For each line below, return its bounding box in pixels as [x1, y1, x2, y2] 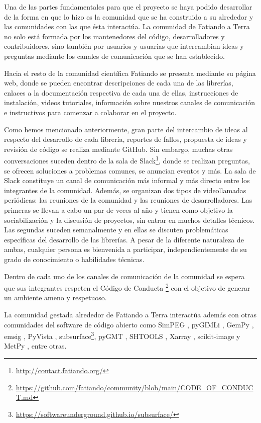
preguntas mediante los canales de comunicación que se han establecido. [4, 50, 225, 61]
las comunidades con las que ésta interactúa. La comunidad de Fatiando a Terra [4, 21, 250, 32]
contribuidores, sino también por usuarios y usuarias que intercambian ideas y [4, 41, 244, 51]
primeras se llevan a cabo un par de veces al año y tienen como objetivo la [4, 204, 233, 215]
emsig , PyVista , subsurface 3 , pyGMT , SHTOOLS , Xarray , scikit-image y [4, 329, 240, 341]
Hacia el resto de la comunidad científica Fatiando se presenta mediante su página [4, 67, 256, 78]
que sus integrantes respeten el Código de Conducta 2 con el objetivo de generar [4, 281, 250, 293]
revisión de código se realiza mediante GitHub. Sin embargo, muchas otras [4, 143, 233, 154]
